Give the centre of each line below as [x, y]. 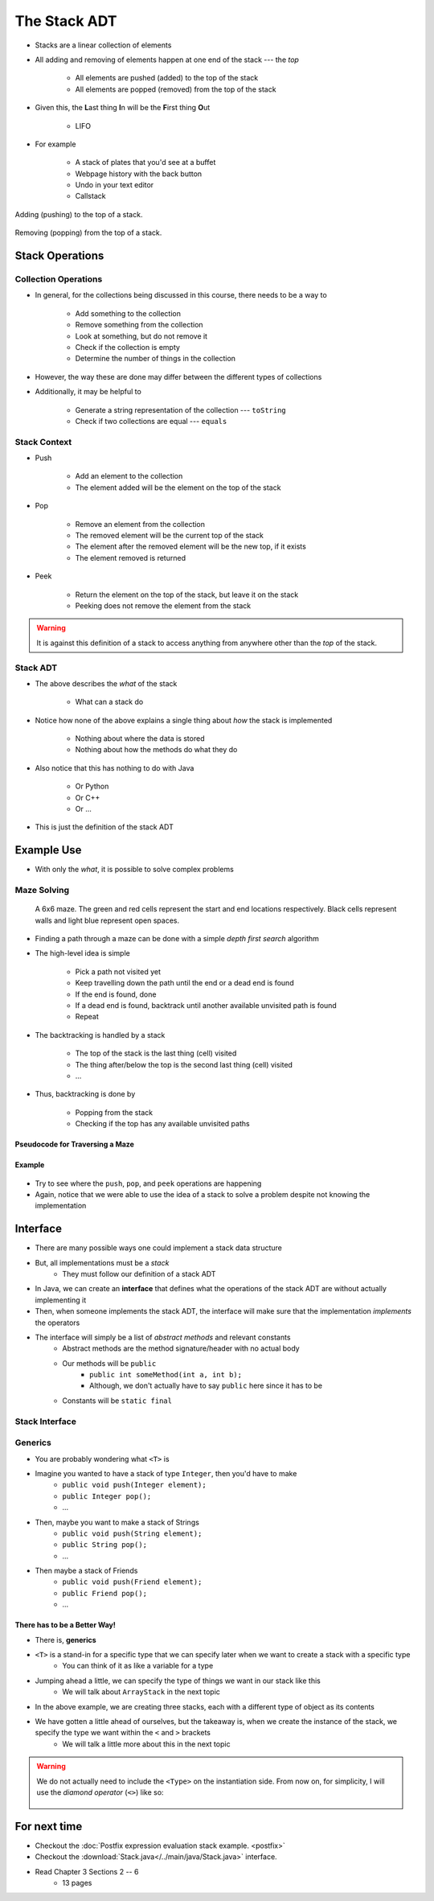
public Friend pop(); [105, 1593]
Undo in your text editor [115, 185]
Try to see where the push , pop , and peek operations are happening [148, 1183]
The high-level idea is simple [82, 953]
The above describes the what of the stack [106, 683]
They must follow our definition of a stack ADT [139, 1274]
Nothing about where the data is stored [140, 739]
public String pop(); [105, 1545]
